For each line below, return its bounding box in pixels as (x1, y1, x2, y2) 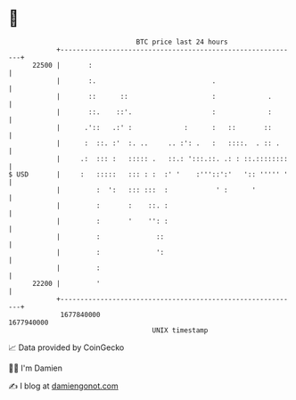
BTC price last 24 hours (136, 37, 228, 46)
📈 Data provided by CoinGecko (8, 342, 125, 353)
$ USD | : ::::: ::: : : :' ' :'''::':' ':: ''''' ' (8, 169, 289, 179)
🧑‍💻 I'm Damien (8, 363, 63, 373)
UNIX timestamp (152, 325, 209, 335)
